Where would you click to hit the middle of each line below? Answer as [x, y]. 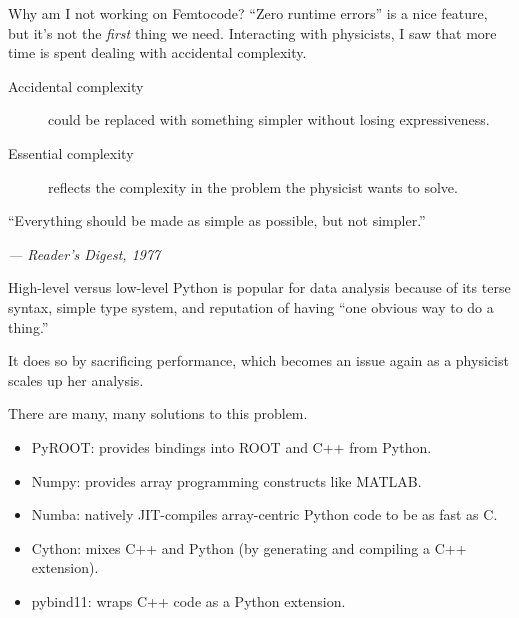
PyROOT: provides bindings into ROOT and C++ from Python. [231, 446]
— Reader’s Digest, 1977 [84, 253]
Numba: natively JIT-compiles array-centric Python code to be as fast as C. [264, 514]
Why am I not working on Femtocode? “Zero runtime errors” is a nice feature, [248, 13]
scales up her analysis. [76, 379]
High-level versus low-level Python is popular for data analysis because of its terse [259, 287]
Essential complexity [71, 152]
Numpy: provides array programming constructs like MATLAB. [226, 480]
